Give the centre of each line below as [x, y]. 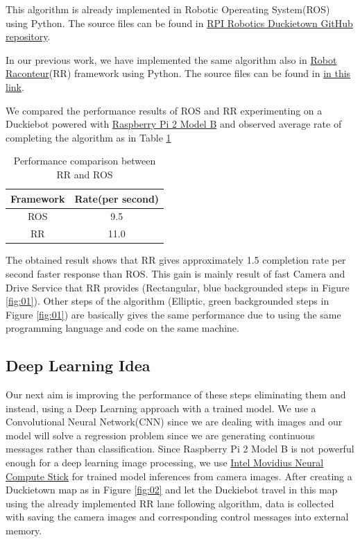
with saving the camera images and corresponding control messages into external [177, 517]
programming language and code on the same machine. [122, 328]
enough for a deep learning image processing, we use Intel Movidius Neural [165, 463]
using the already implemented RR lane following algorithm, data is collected [170, 503]
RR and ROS [85, 174]
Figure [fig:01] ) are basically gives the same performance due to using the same [173, 314]
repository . [28, 36]
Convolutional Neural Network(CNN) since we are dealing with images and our [174, 422]
